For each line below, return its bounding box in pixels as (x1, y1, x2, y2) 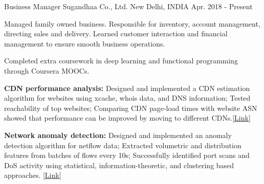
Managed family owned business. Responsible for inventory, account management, (4, 18, 260, 29)
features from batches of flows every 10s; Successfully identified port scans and (4, 150, 250, 160)
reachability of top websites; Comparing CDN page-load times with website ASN (4, 102, 257, 113)
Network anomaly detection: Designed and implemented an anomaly (4, 129, 232, 140)
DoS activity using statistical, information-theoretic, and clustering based (4, 159, 234, 170)
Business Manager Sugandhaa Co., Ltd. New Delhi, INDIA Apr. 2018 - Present (4, 1, 253, 11)
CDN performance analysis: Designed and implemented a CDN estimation (4, 82, 250, 93)
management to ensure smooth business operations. (4, 38, 165, 49)
